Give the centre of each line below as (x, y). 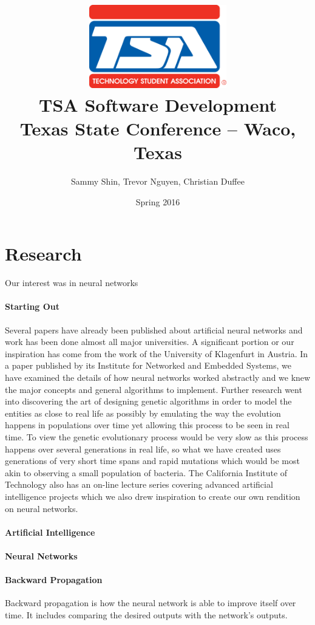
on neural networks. (42, 508)
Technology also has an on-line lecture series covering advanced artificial (139, 484)
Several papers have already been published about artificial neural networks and (154, 330)
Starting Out (32, 306)
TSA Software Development (158, 104)
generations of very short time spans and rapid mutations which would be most (152, 461)
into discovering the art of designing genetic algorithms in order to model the (148, 401)
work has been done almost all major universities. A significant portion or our (150, 342)
